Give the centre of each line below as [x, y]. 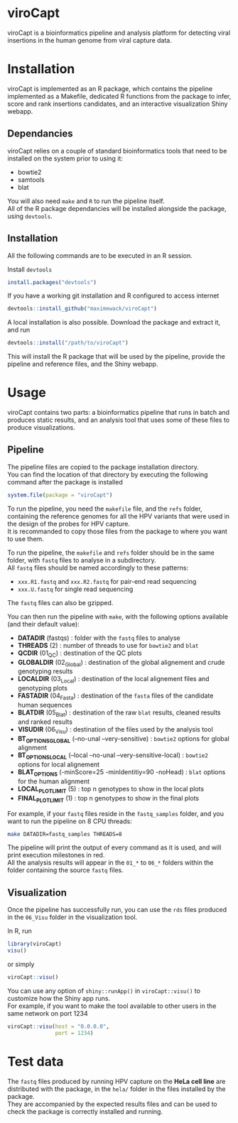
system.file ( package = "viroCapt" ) [60, 495]
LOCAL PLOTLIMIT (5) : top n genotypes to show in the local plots [111, 790]
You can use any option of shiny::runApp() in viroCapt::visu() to [104, 991]
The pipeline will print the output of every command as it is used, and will [114, 847]
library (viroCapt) [34, 944]
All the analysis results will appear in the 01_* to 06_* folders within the [110, 863]
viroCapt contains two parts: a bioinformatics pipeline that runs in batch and [118, 413]
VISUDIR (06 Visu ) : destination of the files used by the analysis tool [115, 730]
